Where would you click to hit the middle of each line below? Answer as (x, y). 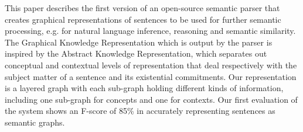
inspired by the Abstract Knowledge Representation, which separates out (136, 53)
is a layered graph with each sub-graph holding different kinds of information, (144, 88)
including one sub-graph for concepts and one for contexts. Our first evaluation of (151, 99)
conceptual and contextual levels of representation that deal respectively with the (151, 65)
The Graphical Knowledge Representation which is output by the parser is (139, 42)
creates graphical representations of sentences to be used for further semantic (143, 19)
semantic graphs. (35, 122)
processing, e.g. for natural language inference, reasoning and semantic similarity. (150, 31)
